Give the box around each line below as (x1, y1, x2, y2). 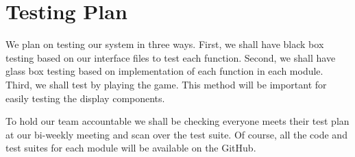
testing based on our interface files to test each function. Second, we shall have (5, 50, 336, 64)
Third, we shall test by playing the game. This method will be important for (5, 77, 327, 91)
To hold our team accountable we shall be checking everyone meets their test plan (5, 114, 350, 128)
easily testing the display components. (5, 90, 165, 105)
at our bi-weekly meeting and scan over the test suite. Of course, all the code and (5, 127, 347, 141)
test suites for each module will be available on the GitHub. (5, 141, 256, 155)
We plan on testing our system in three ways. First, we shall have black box (5, 37, 324, 51)
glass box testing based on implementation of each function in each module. (5, 64, 323, 78)
